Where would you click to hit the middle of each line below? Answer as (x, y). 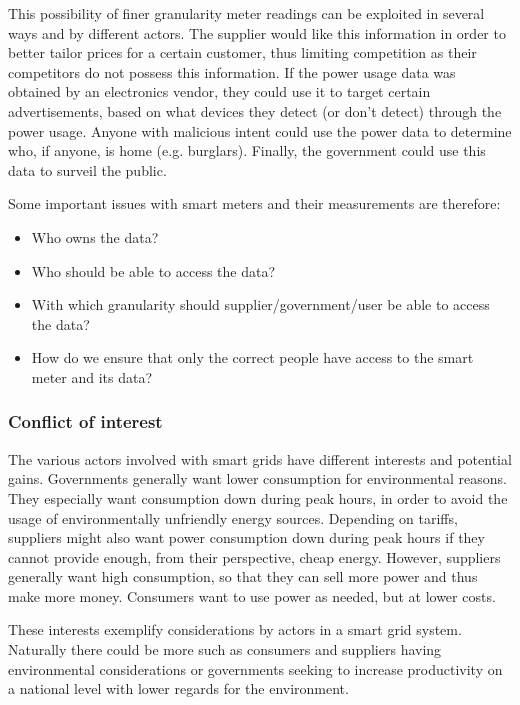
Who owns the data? (95, 236)
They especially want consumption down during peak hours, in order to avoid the (258, 497)
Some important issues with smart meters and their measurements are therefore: (254, 203)
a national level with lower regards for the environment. (178, 688)
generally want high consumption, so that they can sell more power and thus (243, 576)
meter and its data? (92, 376)
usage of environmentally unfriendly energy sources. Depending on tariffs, (233, 517)
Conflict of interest (85, 421)
